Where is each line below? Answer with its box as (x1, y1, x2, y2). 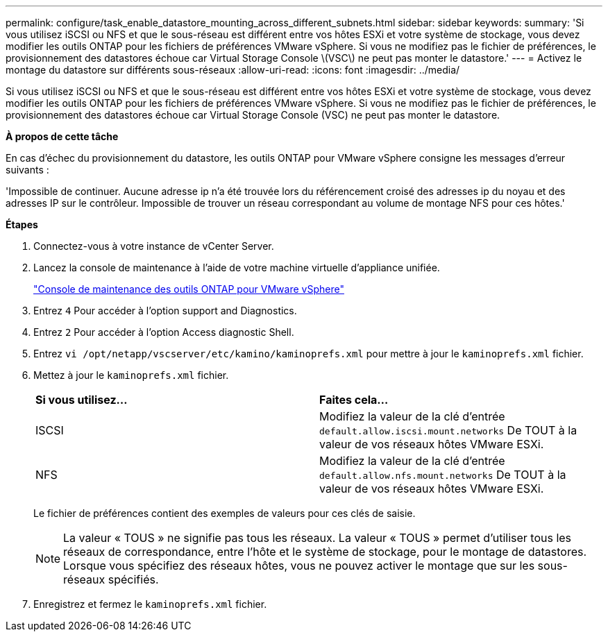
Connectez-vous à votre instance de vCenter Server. (33, 240, 274, 252)
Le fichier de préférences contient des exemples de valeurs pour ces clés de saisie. (33, 507, 416, 519)
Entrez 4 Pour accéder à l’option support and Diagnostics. (33, 305, 297, 316)
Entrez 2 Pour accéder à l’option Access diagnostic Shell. (33, 326, 294, 338)
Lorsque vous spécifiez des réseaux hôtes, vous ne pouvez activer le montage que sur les (63, 559, 535, 572)
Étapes (6, 219, 38, 230)
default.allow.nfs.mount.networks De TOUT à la (319, 468, 566, 482)
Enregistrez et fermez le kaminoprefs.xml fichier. (33, 598, 267, 610)
